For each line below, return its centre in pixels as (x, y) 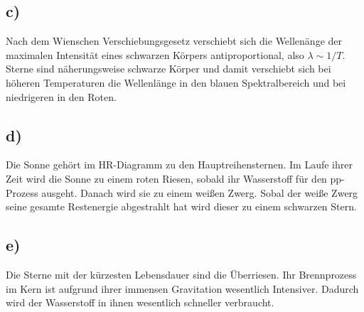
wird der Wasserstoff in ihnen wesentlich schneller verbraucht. (140, 302)
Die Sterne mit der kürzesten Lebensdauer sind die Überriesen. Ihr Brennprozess (181, 274)
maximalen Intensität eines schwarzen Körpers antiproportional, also (155, 54)
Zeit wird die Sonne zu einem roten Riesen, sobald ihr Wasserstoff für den (166, 178)
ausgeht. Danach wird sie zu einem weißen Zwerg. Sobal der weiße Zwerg (200, 192)
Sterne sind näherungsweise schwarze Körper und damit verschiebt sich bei (168, 69)
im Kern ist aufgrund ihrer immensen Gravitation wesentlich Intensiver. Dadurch (182, 288)
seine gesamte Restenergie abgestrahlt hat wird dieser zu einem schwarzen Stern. (181, 206)
